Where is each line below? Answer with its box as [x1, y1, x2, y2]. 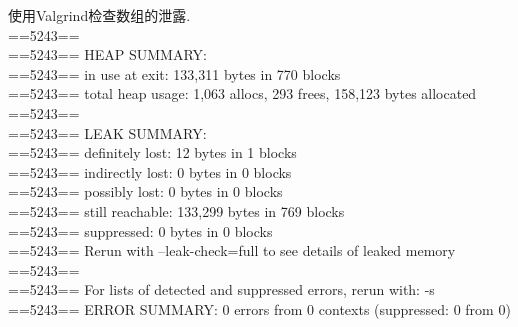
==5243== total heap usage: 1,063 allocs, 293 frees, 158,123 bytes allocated [8, 83, 477, 104]
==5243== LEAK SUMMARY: [8, 122, 207, 143]
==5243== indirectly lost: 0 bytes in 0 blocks [8, 161, 292, 182]
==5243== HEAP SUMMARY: [8, 44, 207, 65]
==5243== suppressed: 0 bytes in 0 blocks [8, 220, 273, 241]
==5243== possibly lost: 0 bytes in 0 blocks [8, 181, 283, 202]
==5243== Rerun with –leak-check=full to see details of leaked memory [8, 240, 456, 261]
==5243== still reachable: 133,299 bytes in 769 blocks [8, 200, 345, 221]
